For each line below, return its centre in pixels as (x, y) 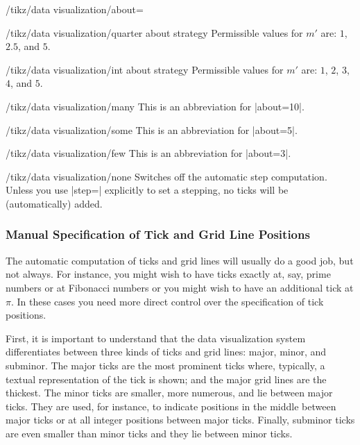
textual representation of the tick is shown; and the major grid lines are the (166, 379)
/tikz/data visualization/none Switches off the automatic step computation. (166, 176)
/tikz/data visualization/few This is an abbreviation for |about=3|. (148, 153)
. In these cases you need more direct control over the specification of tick (167, 301)
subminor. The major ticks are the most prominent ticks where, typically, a (165, 365)
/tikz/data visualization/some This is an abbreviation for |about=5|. (152, 129)
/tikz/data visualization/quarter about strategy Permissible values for (154, 32)
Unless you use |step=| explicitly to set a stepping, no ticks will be (147, 190)
